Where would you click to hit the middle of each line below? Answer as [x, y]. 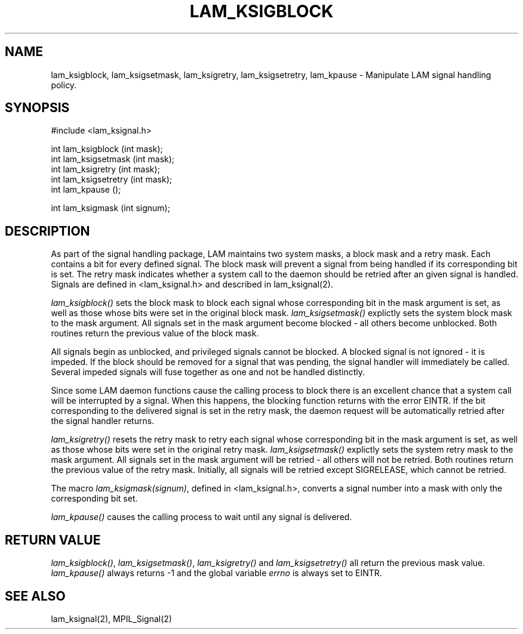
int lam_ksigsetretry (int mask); [112, 180]
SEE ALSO [35, 596]
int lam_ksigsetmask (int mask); [113, 159]
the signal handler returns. [103, 421]
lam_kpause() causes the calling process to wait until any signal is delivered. [201, 517]
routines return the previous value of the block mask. [155, 333]
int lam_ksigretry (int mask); [105, 169]
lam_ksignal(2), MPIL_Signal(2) [111, 618]
